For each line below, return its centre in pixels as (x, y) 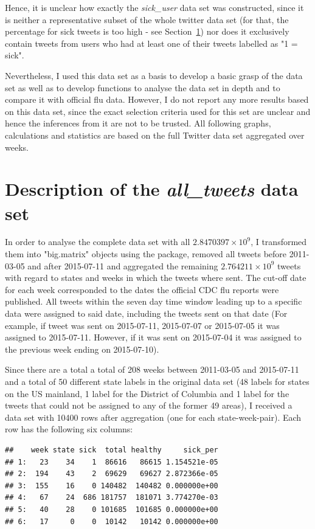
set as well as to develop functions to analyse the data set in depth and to (143, 87)
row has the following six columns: (69, 429)
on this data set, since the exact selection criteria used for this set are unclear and (158, 111)
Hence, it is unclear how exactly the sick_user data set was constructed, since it (154, 7)
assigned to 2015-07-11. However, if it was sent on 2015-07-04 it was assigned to (153, 337)
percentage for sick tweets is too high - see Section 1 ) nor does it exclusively (147, 31)
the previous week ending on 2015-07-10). (82, 349)
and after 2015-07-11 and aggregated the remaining (123, 265)
